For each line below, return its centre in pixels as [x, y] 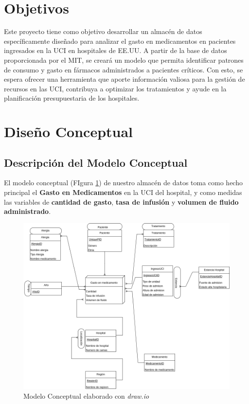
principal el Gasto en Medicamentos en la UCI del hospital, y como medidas [123, 192]
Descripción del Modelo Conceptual [96, 162]
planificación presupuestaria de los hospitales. [72, 98]
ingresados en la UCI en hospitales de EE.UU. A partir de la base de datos [116, 50]
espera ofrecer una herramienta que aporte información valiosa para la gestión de [124, 79]
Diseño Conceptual [69, 132]
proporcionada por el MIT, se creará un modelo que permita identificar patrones [124, 60]
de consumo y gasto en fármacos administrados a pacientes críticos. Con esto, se [124, 69]
